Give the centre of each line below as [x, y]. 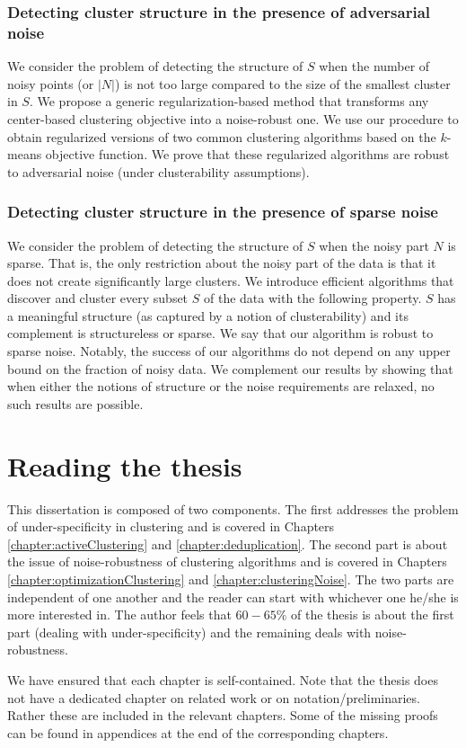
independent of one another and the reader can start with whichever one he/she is [233, 597]
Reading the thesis [125, 465]
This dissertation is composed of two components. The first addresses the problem [233, 508]
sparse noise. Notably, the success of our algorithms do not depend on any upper [229, 351]
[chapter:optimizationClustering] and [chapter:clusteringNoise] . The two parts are [231, 579]
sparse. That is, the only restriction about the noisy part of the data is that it [222, 263]
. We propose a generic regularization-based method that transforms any [229, 101]
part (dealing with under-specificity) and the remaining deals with [189, 632]
